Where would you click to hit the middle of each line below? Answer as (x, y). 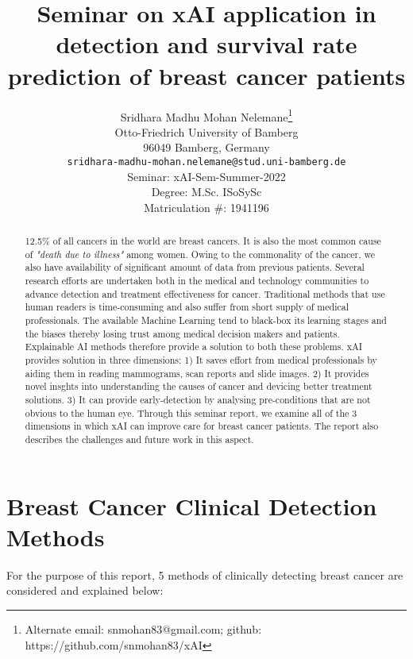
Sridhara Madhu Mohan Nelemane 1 (206, 115)
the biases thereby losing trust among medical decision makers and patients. (182, 333)
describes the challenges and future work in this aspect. (139, 439)
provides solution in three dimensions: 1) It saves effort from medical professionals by (201, 360)
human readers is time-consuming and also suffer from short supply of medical (187, 307)
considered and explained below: (85, 590)
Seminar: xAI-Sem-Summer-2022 (206, 176)
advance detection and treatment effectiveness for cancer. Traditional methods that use (205, 293)
